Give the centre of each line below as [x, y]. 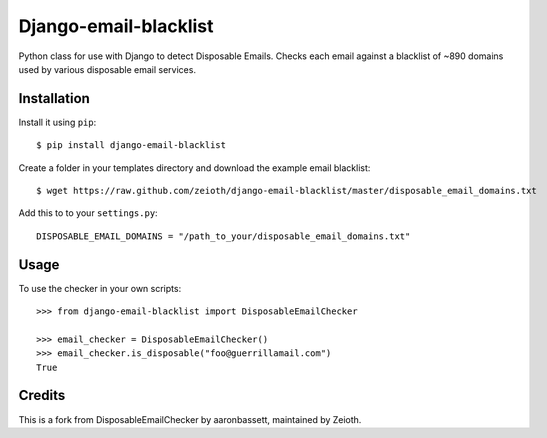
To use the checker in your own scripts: [100, 288]
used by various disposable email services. [107, 69]
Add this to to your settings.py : [88, 213]
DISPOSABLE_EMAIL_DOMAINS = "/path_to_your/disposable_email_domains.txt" [223, 236]
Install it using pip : [57, 122]
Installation [54, 98]
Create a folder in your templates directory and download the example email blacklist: [194, 167]
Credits [42, 395]
